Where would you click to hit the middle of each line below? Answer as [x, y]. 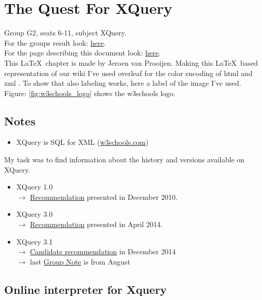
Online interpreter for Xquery [85, 289]
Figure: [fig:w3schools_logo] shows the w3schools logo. [90, 93]
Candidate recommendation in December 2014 [103, 251]
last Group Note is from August [80, 261]
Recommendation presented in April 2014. [97, 224]
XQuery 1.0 [34, 187]
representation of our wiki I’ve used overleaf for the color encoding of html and [128, 73]
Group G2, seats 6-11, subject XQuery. [65, 33]
